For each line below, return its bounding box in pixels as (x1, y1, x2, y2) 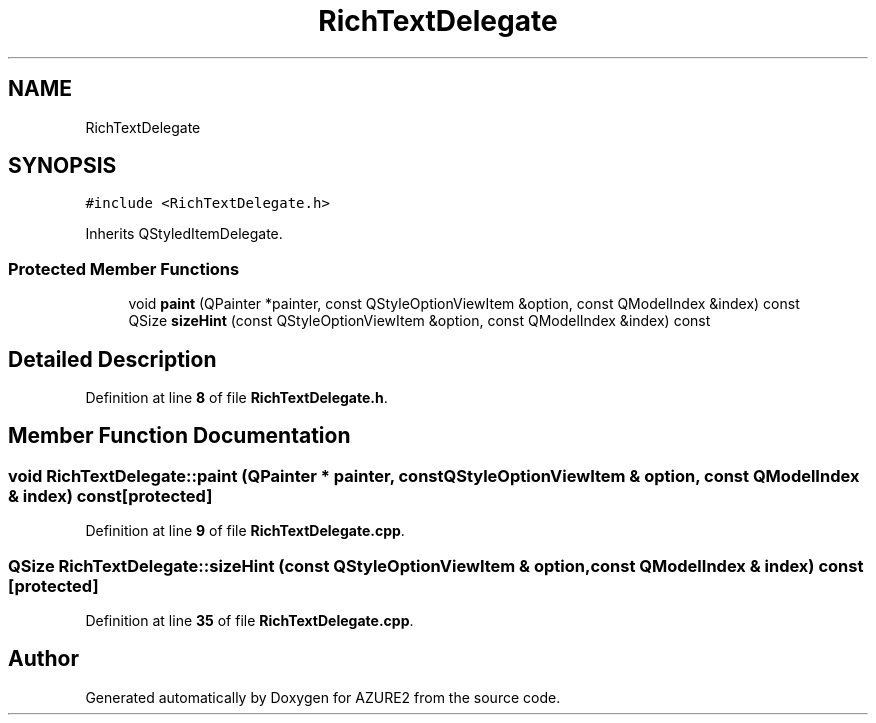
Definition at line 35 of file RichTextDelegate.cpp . (85, 612, 414, 629)
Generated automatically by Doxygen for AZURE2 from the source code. (85, 688, 561, 706)
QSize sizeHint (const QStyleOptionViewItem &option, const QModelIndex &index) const (128, 312, 711, 330)
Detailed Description (8, 346, 217, 372)
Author (8, 646, 79, 672)
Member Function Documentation (8, 423, 351, 449)
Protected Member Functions (8, 258, 240, 279)
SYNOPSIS (8, 153, 117, 179)
